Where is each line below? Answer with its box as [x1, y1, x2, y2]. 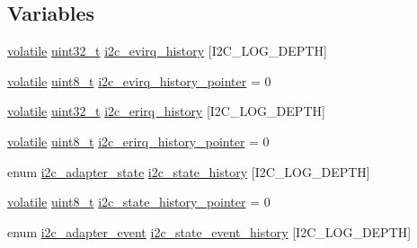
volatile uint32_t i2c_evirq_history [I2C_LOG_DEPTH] [7, 41, 327, 60]
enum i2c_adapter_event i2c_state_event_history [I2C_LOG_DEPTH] [7, 222, 412, 241]
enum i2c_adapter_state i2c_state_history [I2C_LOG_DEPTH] [7, 162, 370, 181]
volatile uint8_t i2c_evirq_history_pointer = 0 [7, 71, 271, 90]
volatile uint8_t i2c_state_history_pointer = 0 [7, 192, 271, 211]
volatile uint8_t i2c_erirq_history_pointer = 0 [7, 131, 270, 150]
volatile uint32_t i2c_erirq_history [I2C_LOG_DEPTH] [7, 102, 325, 120]
